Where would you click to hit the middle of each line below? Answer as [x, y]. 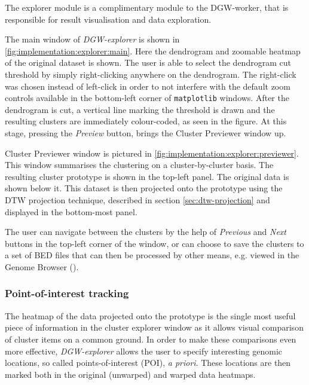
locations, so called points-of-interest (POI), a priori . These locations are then [148, 363]
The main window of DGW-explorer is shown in [92, 39]
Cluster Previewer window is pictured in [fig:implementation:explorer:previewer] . [152, 153]
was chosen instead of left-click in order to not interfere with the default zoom [148, 86]
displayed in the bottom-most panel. [71, 211]
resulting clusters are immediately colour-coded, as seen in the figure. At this [146, 121]
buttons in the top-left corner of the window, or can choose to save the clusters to [154, 243]
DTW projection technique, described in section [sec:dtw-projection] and [137, 199]
